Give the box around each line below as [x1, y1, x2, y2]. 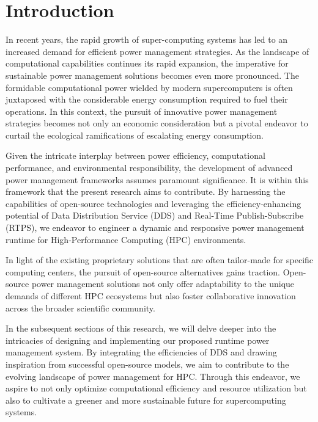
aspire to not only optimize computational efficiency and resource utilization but [6, 382, 307, 395]
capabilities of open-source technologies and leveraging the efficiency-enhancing [6, 197, 301, 209]
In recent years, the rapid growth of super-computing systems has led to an [6, 33, 288, 46]
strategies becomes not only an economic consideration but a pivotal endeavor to [6, 117, 308, 129]
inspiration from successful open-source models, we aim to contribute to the [6, 357, 289, 370]
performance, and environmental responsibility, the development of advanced [6, 161, 293, 174]
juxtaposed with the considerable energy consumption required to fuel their [6, 93, 288, 106]
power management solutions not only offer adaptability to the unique [31, 277, 295, 290]
